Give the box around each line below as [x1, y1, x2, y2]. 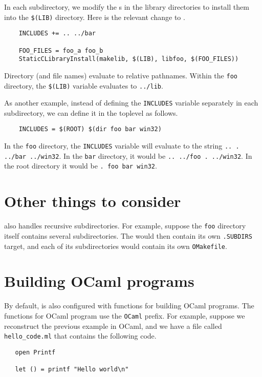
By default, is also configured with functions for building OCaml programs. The [4, 300, 254, 311]
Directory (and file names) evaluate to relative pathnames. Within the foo [4, 70, 237, 80]
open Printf [15, 348, 56, 356]
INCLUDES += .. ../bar [18, 30, 96, 37]
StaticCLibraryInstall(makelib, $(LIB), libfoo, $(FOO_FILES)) [18, 55, 239, 63]
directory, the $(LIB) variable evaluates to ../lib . [4, 80, 163, 91]
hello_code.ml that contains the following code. [4, 330, 157, 341]
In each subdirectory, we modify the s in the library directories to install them [4, 2, 249, 12]
